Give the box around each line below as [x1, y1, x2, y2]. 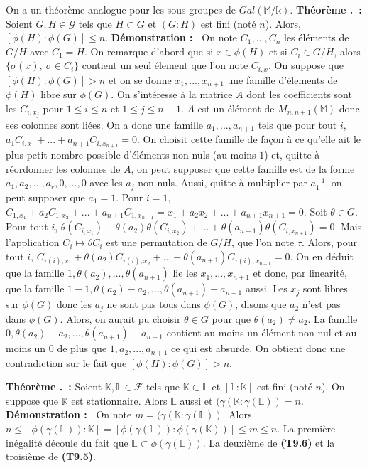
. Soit [303, 203, 327, 218]
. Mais [334, 219, 362, 234]
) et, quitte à [264, 147, 320, 162]
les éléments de [283, 30, 349, 45]
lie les [172, 265, 197, 280]
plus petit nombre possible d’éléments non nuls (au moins [6, 147, 256, 162]
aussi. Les [245, 281, 287, 296]
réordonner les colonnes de [6, 161, 121, 176]
